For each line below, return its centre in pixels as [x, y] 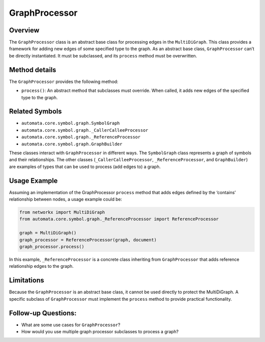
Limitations [26, 280]
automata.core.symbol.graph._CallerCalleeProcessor [85, 130]
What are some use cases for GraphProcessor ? [71, 325]
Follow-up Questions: [43, 313]
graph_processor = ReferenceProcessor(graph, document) [88, 240]
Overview [24, 30]
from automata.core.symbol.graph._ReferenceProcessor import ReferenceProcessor [119, 219]
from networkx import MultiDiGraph [62, 212]
